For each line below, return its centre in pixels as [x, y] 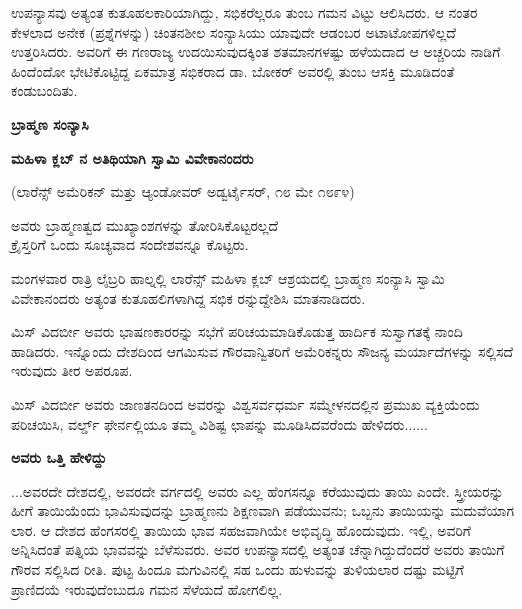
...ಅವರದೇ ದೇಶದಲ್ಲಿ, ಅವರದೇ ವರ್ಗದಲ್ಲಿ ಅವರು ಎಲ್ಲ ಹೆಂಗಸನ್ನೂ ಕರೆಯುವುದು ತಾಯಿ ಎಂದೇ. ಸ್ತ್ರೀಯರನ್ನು [257, 490]
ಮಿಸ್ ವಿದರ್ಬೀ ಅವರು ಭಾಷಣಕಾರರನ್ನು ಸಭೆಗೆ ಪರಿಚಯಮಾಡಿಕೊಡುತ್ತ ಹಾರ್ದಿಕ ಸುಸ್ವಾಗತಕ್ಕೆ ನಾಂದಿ [237, 331]
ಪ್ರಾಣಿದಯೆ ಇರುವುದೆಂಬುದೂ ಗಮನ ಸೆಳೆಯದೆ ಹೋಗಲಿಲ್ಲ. [147, 588]
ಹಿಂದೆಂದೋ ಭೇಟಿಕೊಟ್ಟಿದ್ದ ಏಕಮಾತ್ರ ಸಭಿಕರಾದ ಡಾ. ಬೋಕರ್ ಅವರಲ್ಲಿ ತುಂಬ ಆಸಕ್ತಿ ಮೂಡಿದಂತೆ [233, 70]
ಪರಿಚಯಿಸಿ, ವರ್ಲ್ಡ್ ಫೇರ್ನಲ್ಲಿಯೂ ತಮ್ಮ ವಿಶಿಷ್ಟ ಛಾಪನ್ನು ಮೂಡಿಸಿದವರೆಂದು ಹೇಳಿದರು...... [219, 423]
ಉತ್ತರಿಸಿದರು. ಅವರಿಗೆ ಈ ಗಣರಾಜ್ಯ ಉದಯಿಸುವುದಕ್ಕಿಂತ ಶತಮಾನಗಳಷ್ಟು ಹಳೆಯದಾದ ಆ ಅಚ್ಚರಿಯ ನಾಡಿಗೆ [256, 51]
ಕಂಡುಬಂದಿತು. [44, 90]
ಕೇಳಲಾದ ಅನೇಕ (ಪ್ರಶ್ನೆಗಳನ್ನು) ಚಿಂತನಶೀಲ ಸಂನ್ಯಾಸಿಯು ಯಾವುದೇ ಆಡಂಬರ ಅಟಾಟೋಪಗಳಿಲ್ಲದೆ [233, 31]
